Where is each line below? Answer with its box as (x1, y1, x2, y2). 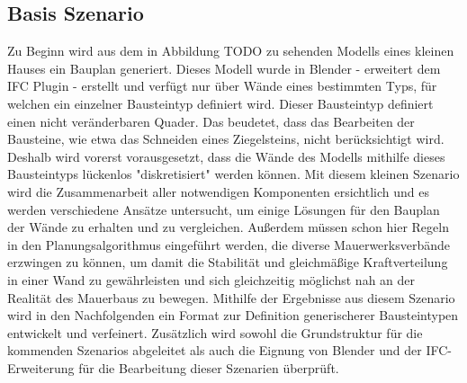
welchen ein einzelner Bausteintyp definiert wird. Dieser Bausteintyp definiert (7, 94, 434, 112)
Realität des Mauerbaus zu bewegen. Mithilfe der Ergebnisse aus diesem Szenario (7, 288, 455, 307)
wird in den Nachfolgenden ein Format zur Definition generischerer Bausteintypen (7, 306, 459, 325)
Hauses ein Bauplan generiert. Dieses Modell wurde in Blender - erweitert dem (7, 58, 441, 77)
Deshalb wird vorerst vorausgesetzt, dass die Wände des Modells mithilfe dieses (7, 147, 445, 165)
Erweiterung (7, 358, 75, 377)
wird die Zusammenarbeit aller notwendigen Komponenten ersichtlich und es (7, 182, 429, 200)
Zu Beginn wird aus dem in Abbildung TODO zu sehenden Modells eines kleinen (7, 41, 454, 60)
